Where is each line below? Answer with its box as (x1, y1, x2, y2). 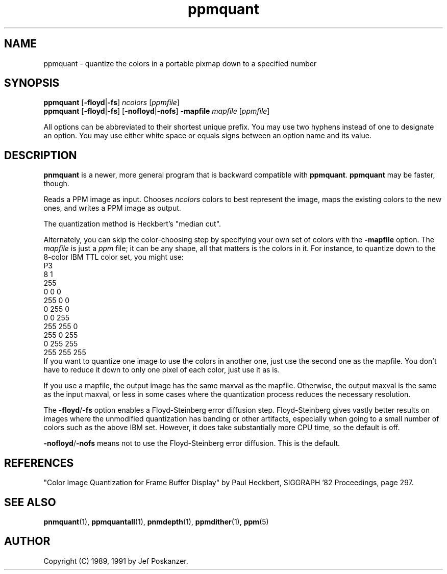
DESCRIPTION (4, 148, 77, 162)
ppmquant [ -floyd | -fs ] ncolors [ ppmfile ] (43, 98, 180, 107)
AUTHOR (4, 535, 51, 548)
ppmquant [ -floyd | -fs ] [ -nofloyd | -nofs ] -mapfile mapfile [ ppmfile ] (43, 107, 270, 116)
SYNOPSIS (4, 77, 60, 90)
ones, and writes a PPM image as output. (43, 204, 181, 213)
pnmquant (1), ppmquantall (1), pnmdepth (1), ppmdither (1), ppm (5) (43, 517, 269, 526)
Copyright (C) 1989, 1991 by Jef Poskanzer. (43, 556, 188, 565)
